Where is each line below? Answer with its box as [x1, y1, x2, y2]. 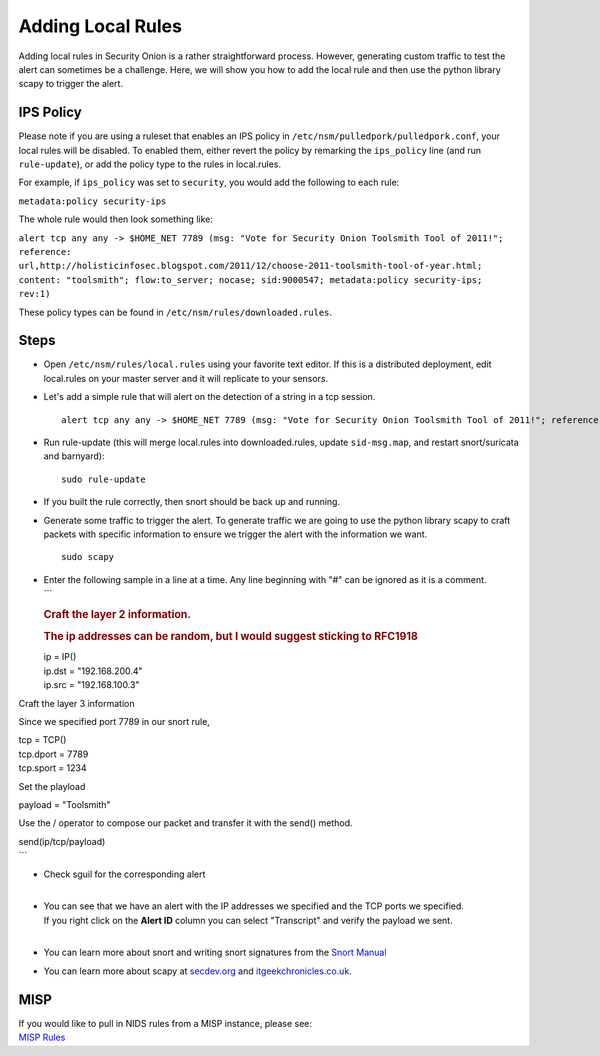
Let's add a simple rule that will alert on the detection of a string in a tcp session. [43, 391, 376, 403]
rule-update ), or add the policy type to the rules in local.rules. [18, 158, 282, 170]
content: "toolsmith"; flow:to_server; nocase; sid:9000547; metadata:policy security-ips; [18, 274, 483, 285]
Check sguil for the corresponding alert [43, 868, 206, 880]
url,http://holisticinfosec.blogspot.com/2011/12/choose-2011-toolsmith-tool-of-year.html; [18, 260, 483, 272]
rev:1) [18, 288, 51, 300]
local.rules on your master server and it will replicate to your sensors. [43, 372, 329, 384]
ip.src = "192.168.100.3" [43, 679, 140, 691]
